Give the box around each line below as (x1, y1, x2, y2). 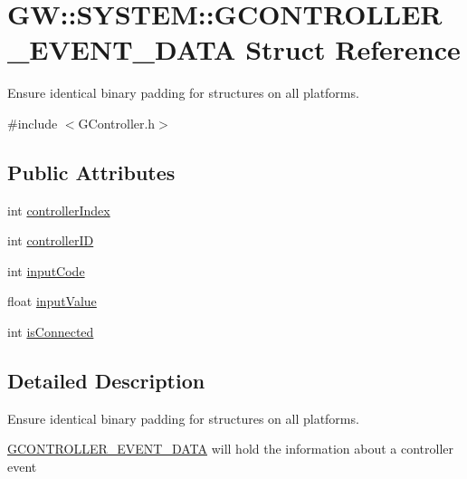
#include (7, 113, 58, 132)
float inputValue (7, 292, 97, 311)
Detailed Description (7, 367, 205, 395)
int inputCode (7, 261, 85, 280)
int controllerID (7, 231, 94, 250)
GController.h (78, 113, 156, 132)
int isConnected (7, 322, 94, 341)
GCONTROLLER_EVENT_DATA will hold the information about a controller (7, 439, 454, 458)
